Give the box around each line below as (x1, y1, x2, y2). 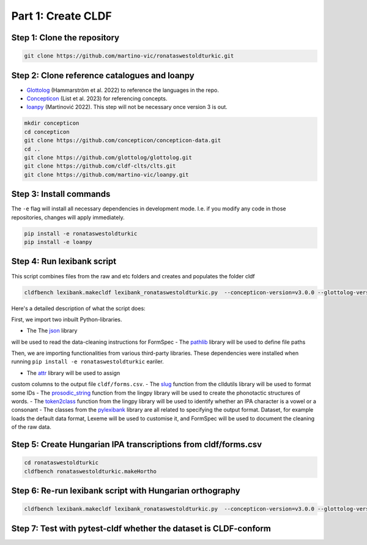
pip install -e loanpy (24, 239, 92, 246)
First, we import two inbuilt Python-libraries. (11, 316, 122, 323)
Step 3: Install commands (11, 189, 111, 199)
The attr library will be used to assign (26, 369, 120, 376)
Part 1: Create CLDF (11, 9, 113, 23)
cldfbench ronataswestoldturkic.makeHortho (24, 468, 157, 475)
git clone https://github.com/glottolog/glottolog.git (24, 154, 192, 161)
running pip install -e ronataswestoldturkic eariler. (11, 358, 165, 365)
